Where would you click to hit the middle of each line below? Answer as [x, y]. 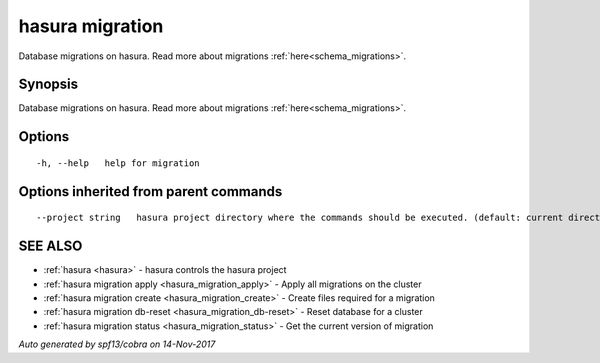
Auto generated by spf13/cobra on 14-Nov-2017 [117, 344]
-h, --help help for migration [118, 163]
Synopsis [48, 84]
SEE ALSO [50, 246]
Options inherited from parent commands [150, 191]
